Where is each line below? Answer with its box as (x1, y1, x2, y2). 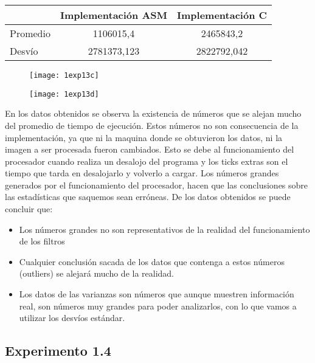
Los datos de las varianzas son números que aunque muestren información (19, 288, 294, 300)
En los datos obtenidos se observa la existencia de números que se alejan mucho (5, 107, 302, 120)
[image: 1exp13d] (29, 89, 99, 99)
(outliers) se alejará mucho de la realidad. (19, 267, 175, 280)
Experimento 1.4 (5, 341, 111, 360)
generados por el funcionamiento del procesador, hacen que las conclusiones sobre (5, 178, 308, 191)
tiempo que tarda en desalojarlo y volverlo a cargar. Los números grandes (5, 167, 279, 179)
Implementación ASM (60, 8, 168, 22)
